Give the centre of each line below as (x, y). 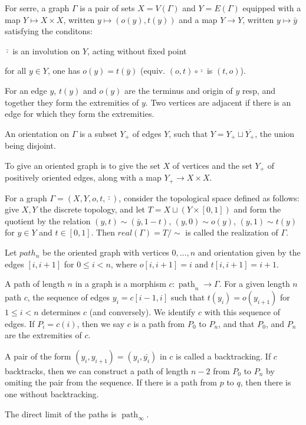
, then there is (266, 382)
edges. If (20, 323)
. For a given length (254, 284)
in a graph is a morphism (121, 284)
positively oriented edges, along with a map (83, 177)
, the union (275, 133)
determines (61, 312)
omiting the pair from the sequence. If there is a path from (111, 382)
